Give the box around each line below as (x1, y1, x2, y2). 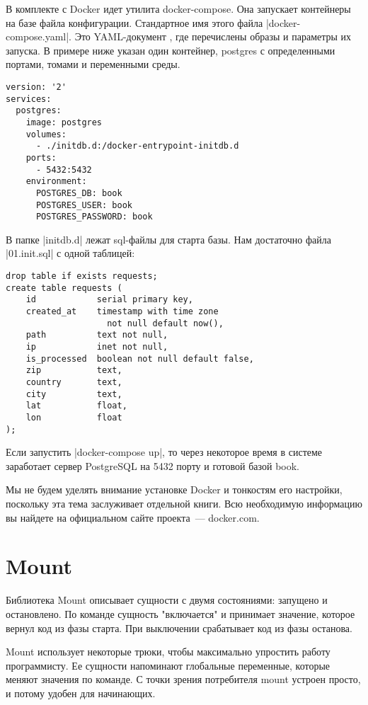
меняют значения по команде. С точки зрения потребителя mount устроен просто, (6, 672, 361, 687)
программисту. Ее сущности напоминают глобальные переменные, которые (6, 658, 330, 672)
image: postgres (25, 117, 103, 127)
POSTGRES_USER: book (35, 200, 132, 210)
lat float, (25, 401, 127, 411)
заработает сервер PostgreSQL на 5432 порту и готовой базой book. (6, 458, 299, 473)
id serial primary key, (25, 294, 193, 305)
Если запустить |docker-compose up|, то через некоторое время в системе (6, 445, 323, 459)
